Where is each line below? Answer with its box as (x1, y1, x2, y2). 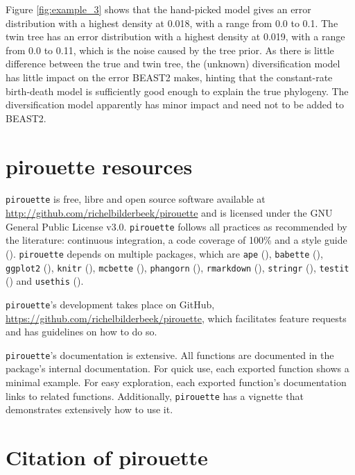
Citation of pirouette (6, 443, 208, 472)
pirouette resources (6, 151, 193, 180)
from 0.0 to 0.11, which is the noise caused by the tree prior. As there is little (6, 42, 334, 57)
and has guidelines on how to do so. (6, 324, 157, 339)
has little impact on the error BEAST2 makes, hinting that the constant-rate (6, 69, 333, 84)
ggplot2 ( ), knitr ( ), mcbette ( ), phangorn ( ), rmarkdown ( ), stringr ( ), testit (6, 260, 349, 274)
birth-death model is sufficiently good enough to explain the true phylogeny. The (6, 83, 349, 98)
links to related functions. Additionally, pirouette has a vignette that (6, 388, 304, 403)
